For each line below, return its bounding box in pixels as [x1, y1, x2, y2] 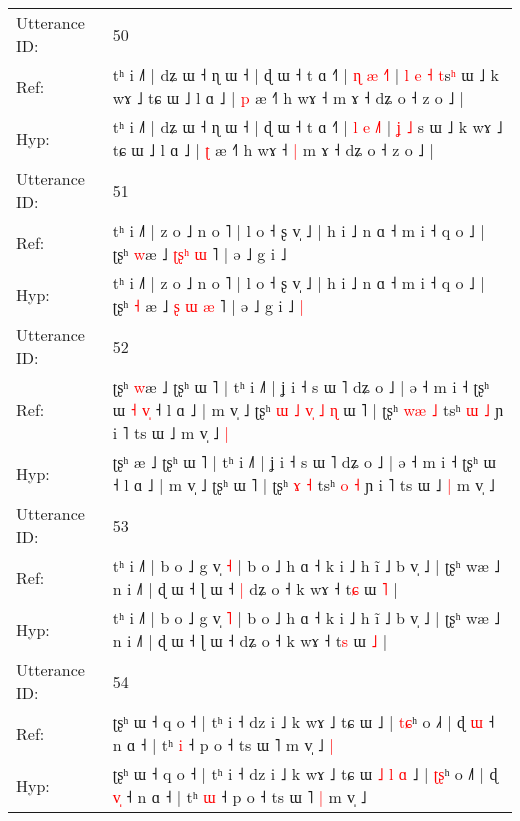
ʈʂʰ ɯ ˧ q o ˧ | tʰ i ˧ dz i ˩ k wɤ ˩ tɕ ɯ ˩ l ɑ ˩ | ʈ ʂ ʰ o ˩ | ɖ [112, 762, 498, 785]
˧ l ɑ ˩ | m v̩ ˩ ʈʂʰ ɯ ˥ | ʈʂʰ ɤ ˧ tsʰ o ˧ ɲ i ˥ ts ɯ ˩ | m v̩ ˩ [112, 473, 495, 496]
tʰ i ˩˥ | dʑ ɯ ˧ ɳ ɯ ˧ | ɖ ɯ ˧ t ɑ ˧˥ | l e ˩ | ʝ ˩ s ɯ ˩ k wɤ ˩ [112, 115, 503, 138]
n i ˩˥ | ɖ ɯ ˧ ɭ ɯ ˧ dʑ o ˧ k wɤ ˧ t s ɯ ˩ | [112, 629, 388, 652]
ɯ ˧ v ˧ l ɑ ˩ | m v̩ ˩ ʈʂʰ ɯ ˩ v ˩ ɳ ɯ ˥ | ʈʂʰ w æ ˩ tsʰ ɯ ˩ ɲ [112, 398, 504, 421]
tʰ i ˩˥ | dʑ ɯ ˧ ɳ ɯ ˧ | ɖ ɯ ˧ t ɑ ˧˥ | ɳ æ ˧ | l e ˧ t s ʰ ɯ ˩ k [112, 63, 499, 86]
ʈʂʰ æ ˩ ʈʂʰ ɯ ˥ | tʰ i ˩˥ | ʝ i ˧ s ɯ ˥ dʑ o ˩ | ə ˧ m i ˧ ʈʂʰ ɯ [112, 450, 496, 473]
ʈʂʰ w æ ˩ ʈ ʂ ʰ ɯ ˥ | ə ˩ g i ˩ [112, 242, 287, 265]
